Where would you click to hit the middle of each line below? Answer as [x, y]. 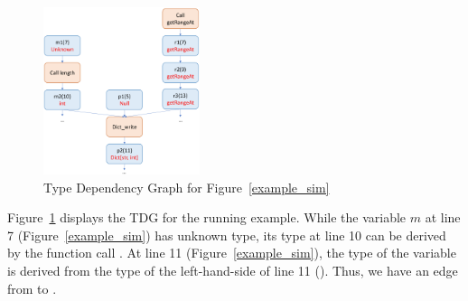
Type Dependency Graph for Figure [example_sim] [187, 187]
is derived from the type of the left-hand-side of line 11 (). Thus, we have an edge [233, 271]
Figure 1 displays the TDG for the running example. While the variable [207, 217]
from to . [32, 288]
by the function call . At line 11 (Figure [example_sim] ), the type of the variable [232, 253]
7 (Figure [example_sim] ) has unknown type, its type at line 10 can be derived [227, 235]
